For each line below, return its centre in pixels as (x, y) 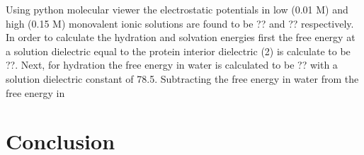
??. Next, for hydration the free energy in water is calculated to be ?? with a (172, 65)
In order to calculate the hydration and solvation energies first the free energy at (181, 37)
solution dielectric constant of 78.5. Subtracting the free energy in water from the (182, 78)
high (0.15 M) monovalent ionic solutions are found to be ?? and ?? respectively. (180, 23)
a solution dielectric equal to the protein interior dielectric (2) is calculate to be (178, 51)
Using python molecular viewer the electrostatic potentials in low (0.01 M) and (177, 9)
